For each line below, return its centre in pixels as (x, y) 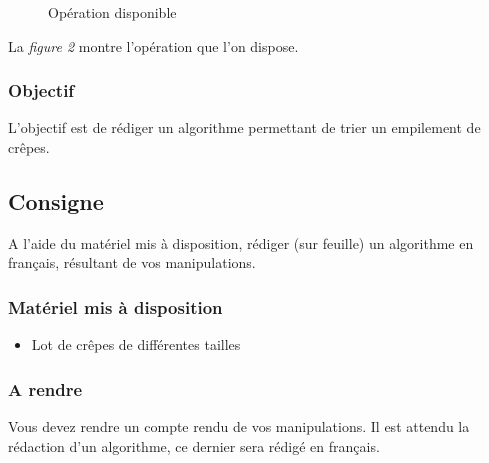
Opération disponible (112, 12)
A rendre (45, 388)
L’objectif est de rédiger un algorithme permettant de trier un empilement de (244, 127)
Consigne (56, 200)
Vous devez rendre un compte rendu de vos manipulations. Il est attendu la (239, 426)
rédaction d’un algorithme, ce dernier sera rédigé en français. (194, 445)
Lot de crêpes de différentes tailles (136, 344)
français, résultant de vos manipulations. (132, 262)
